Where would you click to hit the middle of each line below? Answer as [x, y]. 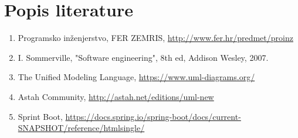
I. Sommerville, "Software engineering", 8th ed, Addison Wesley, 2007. [143, 57]
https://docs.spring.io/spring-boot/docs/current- [153, 116]
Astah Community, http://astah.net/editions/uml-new [116, 96]
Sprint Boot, [40, 116]
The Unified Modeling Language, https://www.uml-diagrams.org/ [136, 77]
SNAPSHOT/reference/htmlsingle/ [81, 128]
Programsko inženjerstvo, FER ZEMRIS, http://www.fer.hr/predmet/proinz [155, 38]
